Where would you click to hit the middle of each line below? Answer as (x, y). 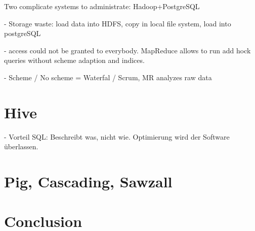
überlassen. (21, 146)
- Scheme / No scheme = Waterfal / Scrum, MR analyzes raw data (108, 77)
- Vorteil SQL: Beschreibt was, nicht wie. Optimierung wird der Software (117, 136)
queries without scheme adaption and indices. (74, 60)
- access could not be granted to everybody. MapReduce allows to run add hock (127, 50)
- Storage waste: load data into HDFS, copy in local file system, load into (118, 23)
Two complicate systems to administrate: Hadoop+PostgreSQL (102, 6)
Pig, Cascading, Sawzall (88, 181)
